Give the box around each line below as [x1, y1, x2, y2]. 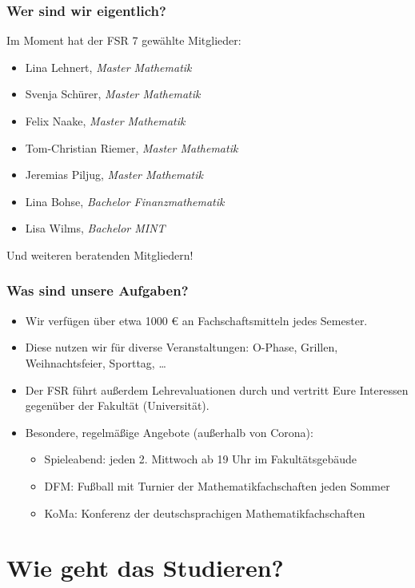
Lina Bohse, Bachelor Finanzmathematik [25, 193, 225, 209]
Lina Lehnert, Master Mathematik [25, 58, 192, 75]
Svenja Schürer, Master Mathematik [25, 85, 201, 102]
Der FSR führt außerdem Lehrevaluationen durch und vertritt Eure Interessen [25, 381, 409, 398]
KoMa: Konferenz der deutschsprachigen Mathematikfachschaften [44, 504, 365, 521]
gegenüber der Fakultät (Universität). [25, 397, 209, 414]
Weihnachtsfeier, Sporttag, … [25, 354, 166, 371]
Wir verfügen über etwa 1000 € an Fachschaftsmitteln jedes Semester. [25, 312, 368, 328]
